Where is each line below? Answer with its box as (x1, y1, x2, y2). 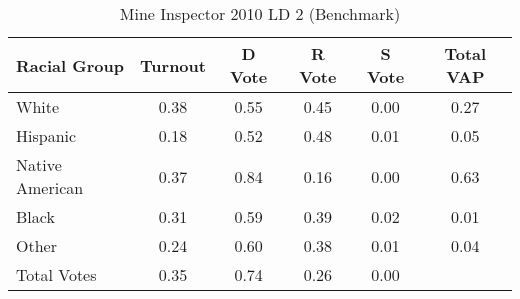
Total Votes (16, 263, 97, 286)
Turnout (140, 53, 206, 77)
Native (16, 153, 62, 176)
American (16, 176, 84, 199)
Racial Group (16, 53, 124, 77)
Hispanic (16, 124, 77, 147)
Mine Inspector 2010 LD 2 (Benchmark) (119, 2, 401, 25)
